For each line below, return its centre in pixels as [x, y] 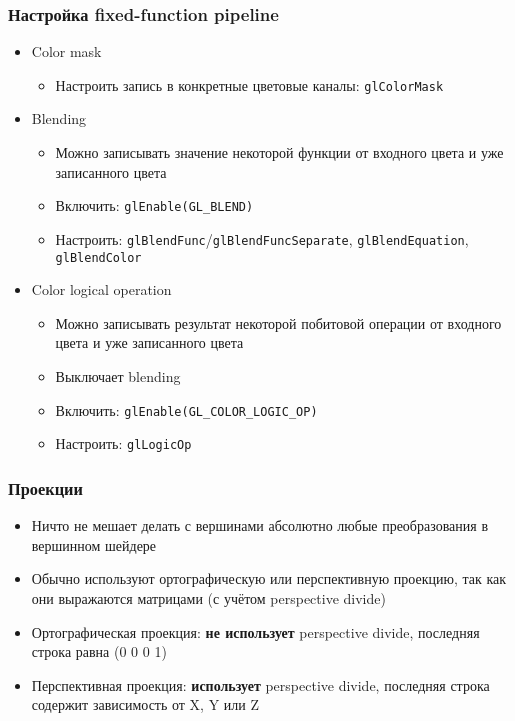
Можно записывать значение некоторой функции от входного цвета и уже [279, 152]
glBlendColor [98, 257]
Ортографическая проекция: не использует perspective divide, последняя [255, 631]
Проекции [45, 487]
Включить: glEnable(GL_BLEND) [154, 205]
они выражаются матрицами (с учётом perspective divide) [208, 597]
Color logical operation [101, 289]
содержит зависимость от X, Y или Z [145, 704]
